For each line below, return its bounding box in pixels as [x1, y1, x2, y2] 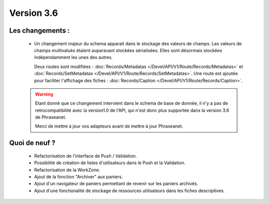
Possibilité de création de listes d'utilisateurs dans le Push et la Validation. [34, 160, 186, 166]
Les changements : [9, 26, 70, 35]
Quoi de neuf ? [9, 139, 56, 147]
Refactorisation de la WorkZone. [34, 167, 101, 173]
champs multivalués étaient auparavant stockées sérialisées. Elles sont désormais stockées [34, 47, 223, 53]
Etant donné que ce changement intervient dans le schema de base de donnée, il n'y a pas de [35, 100, 228, 106]
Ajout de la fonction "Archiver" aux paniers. [34, 174, 123, 180]
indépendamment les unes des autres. [34, 55, 113, 61]
